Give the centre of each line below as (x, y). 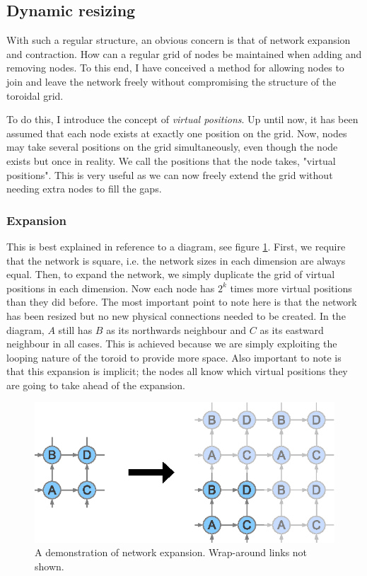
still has (75, 329)
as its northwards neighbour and (176, 329)
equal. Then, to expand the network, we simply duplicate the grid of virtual (171, 274)
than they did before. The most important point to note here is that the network (182, 302)
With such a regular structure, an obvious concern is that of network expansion (179, 40)
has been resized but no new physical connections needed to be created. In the (176, 315)
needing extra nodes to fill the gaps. (84, 189)
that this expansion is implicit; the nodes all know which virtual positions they (177, 371)
